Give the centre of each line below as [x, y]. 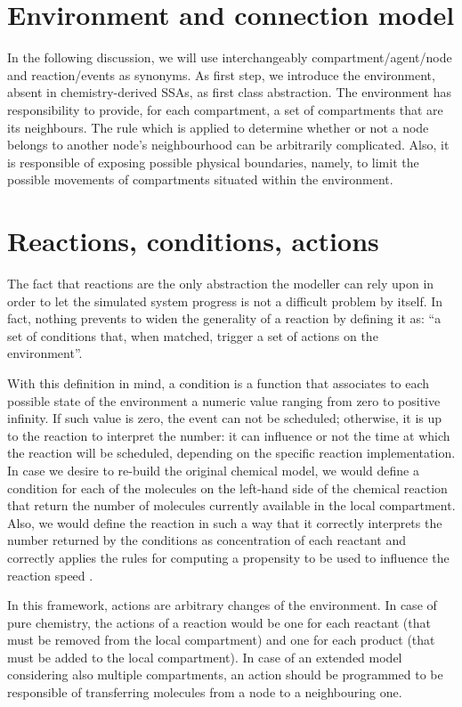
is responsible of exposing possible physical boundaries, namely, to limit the [213, 162]
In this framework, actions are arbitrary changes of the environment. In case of [222, 605]
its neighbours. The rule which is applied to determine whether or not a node [218, 127]
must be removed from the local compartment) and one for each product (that [221, 640]
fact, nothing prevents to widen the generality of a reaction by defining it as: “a [224, 318]
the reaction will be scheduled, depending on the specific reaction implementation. [231, 453]
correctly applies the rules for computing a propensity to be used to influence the [228, 557]
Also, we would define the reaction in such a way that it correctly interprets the [225, 522]
